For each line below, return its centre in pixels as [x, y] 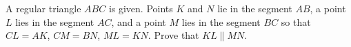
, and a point [139, 21]
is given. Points [141, 8]
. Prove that [173, 35]
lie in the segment [255, 8]
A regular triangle [43, 8]
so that [296, 21]
